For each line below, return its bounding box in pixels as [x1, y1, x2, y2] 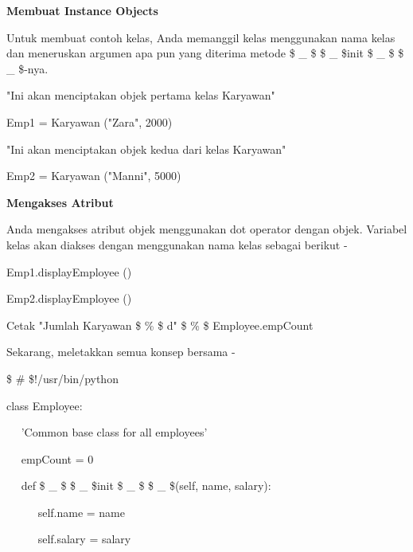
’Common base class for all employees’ [21, 424, 208, 440]
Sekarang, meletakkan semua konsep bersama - [6, 343, 236, 360]
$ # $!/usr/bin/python [6, 370, 119, 386]
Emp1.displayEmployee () [6, 263, 132, 280]
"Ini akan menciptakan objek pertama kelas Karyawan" [6, 87, 275, 104]
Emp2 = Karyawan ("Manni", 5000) [6, 167, 181, 184]
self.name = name [37, 503, 126, 520]
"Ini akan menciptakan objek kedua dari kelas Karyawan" [6, 140, 286, 157]
